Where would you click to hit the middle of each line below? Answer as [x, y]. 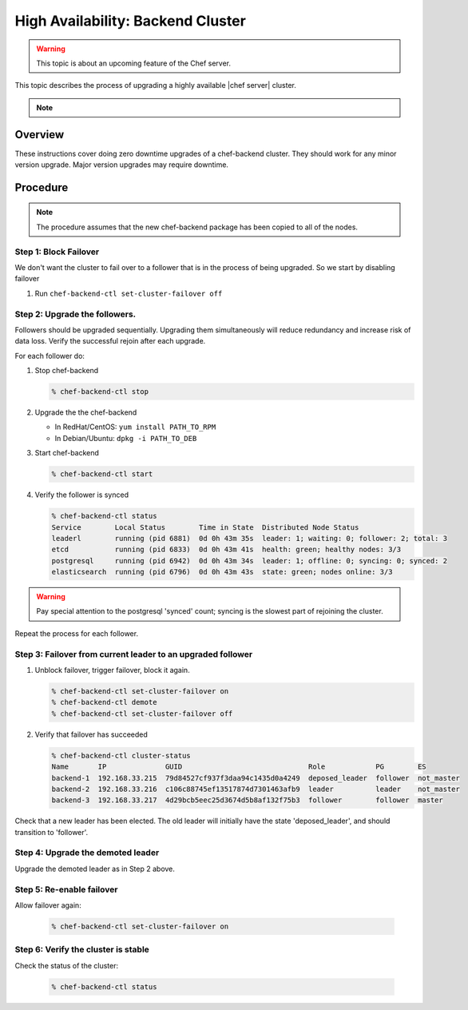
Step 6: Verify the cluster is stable [82, 949]
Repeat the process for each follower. [77, 633]
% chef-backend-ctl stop [100, 392]
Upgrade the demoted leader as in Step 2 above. [95, 869]
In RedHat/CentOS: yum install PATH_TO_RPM [135, 427]
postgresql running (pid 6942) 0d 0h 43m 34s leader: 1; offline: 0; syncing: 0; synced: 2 [249, 561]
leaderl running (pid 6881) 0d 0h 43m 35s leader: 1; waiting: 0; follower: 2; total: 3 [249, 538]
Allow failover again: [48, 905]
